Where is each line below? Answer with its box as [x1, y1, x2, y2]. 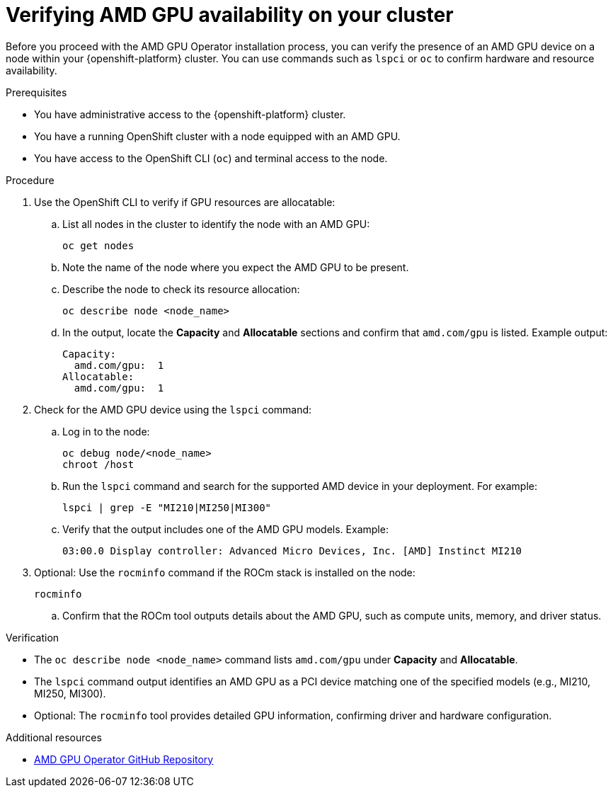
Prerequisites [6, 86, 67, 98]
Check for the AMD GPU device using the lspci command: [34, 403, 312, 416]
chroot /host [62, 458, 134, 470]
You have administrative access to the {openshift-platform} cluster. [34, 108, 346, 120]
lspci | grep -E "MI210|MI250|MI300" [62, 501, 272, 513]
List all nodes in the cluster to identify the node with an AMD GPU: [62, 217, 370, 230]
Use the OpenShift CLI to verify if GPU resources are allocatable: [34, 195, 336, 208]
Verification [6, 631, 59, 644]
